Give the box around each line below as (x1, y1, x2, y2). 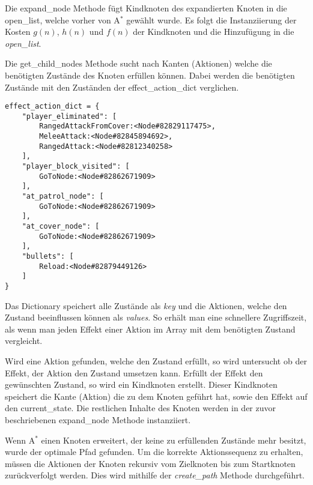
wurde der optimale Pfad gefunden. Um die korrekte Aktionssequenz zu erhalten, (5, 445, 303, 458)
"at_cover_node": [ (22, 222, 100, 231)
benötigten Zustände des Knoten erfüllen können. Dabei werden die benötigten (5, 68, 295, 81)
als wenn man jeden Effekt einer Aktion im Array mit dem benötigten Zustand (5, 322, 296, 335)
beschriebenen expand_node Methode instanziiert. (5, 413, 191, 426)
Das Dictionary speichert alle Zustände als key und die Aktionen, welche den (5, 299, 287, 312)
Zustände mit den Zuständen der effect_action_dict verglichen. (5, 80, 239, 93)
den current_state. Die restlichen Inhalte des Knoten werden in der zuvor (5, 402, 276, 414)
